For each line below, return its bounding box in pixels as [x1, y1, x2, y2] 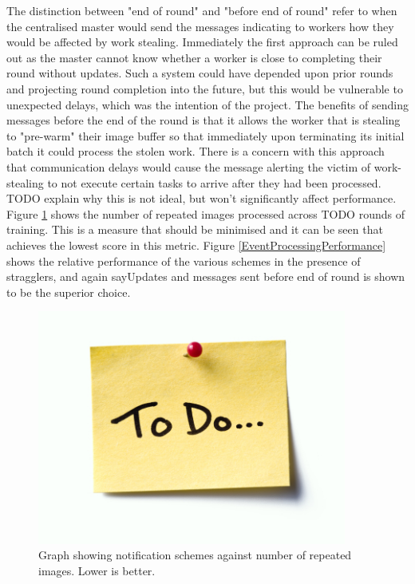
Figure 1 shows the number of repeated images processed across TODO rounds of [6, 205, 405, 222]
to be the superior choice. [6, 283, 131, 300]
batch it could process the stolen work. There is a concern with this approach [6, 143, 385, 160]
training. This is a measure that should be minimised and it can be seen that [6, 221, 383, 238]
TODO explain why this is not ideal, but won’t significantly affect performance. [6, 190, 397, 207]
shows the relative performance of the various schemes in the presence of [6, 252, 361, 269]
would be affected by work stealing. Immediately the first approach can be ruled [6, 34, 398, 50]
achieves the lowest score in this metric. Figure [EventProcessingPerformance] [6, 236, 386, 253]
